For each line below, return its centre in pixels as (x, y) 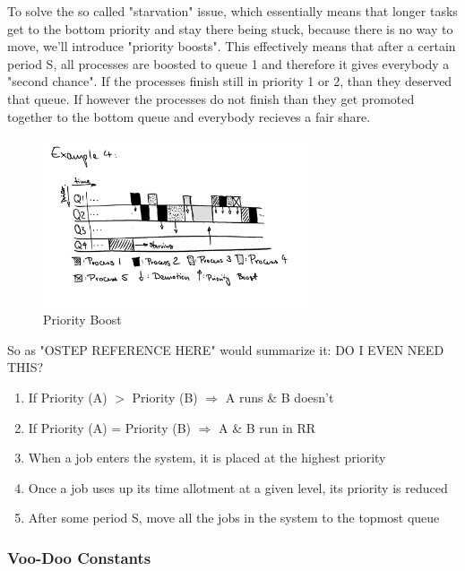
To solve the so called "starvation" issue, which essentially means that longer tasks (232, 11)
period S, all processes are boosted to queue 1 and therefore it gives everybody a (228, 63)
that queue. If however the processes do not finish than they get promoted (211, 98)
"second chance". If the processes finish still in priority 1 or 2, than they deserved (230, 81)
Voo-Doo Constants (79, 557)
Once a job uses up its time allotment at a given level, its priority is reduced (238, 487)
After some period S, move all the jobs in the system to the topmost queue (234, 518)
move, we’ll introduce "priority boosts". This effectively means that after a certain (232, 46)
